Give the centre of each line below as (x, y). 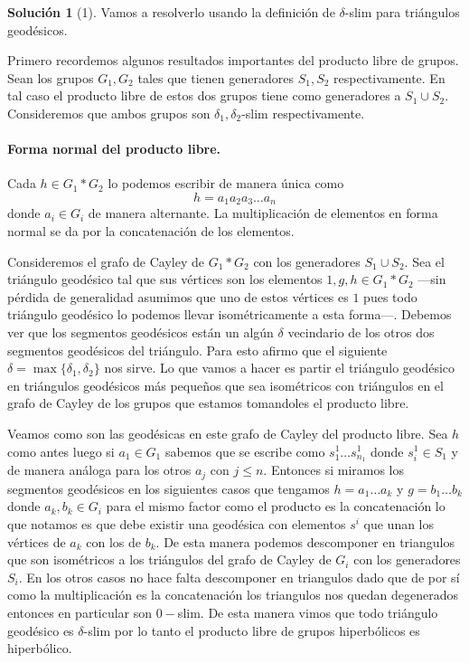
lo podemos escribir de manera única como (226, 183)
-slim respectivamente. (303, 113)
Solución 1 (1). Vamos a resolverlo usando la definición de (171, 12)
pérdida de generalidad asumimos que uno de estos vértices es (178, 296)
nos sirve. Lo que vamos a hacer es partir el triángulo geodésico (280, 368)
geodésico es (41, 630)
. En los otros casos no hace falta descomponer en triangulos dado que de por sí (239, 577)
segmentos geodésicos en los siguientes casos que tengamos (169, 488)
